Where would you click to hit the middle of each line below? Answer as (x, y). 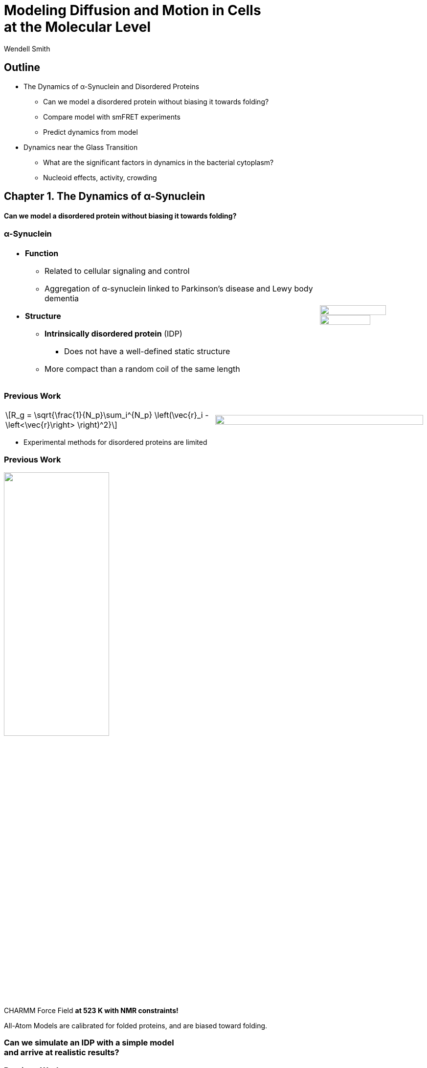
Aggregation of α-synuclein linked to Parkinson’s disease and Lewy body (179, 288)
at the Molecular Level (78, 27)
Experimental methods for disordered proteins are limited (115, 442)
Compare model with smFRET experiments (112, 117)
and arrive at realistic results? (62, 1053)
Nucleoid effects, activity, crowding (100, 177)
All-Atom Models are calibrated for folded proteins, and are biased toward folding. (136, 1026)
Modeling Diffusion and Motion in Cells (133, 10)
